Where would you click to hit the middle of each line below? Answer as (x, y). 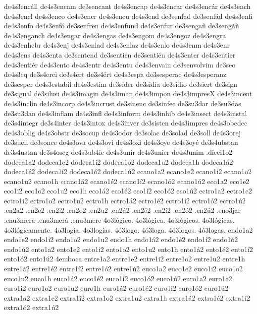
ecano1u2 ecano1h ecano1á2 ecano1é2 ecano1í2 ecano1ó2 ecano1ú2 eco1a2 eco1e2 (127, 181)
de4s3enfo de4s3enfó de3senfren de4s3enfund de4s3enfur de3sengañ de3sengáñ (122, 26)
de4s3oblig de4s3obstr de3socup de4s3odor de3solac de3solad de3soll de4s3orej (122, 132)
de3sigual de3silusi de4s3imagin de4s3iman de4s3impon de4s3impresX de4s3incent (128, 94)
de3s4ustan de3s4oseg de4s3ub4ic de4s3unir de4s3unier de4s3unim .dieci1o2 (118, 152)
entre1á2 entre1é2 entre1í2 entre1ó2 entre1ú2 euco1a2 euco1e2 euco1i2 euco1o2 (123, 269)
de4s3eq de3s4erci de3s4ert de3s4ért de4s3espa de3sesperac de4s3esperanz (115, 74)
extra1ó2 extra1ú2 (31, 307)
